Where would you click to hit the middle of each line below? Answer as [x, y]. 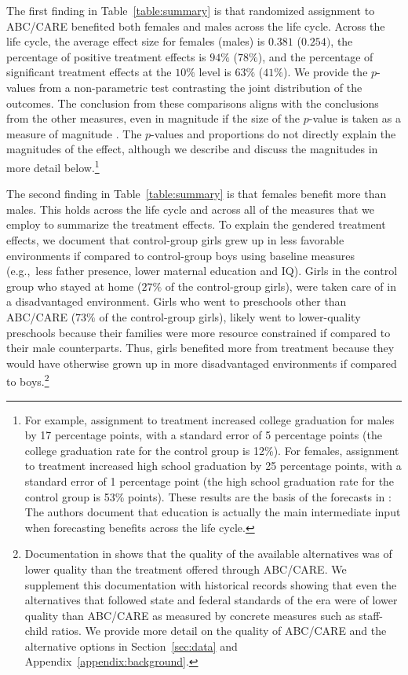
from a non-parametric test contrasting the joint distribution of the [200, 87]
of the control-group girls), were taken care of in [280, 286]
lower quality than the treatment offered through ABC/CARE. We [186, 569]
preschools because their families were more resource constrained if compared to [199, 332]
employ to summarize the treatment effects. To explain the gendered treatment [196, 224]
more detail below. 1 [53, 166]
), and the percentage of [315, 56]
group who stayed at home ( [74, 286]
